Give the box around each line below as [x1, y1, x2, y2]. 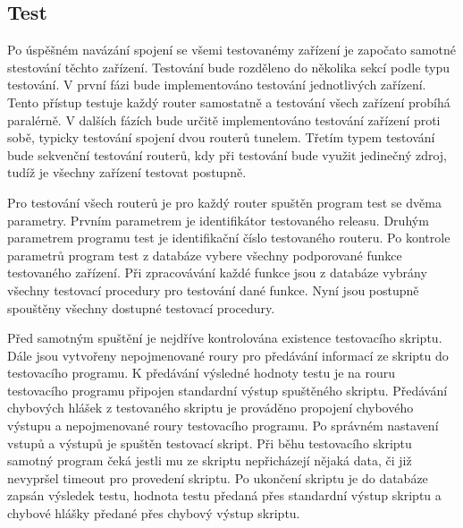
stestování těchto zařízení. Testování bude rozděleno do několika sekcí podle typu [7, 57, 450, 76]
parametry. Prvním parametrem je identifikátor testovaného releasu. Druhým [7, 210, 429, 229]
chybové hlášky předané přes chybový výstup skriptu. [7, 504, 300, 523]
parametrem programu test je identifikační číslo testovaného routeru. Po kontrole [7, 228, 450, 247]
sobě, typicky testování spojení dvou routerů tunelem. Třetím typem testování [7, 128, 435, 147]
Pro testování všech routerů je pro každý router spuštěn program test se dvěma [7, 192, 442, 211]
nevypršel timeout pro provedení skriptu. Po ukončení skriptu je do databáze [7, 468, 428, 487]
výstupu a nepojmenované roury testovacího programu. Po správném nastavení [7, 416, 439, 435]
